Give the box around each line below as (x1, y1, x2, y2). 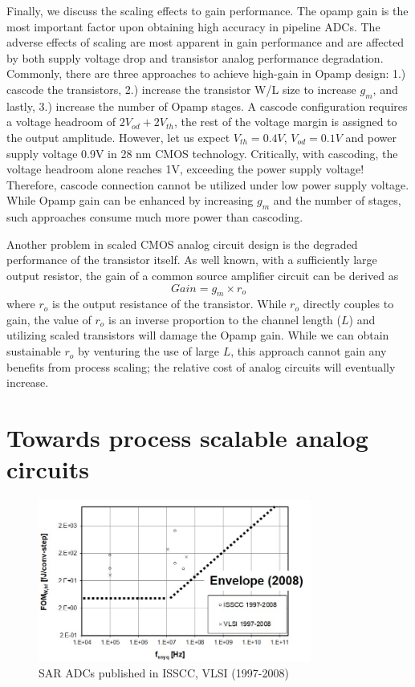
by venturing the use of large (78, 343, 219, 360)
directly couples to (303, 295, 394, 312)
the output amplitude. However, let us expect (6, 128, 230, 145)
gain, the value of (6, 311, 92, 327)
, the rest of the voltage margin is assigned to (173, 113, 397, 130)
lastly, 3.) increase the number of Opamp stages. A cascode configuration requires (6, 97, 408, 114)
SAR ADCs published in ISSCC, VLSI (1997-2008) (39, 664, 289, 681)
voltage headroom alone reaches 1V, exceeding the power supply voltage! (6, 161, 364, 177)
